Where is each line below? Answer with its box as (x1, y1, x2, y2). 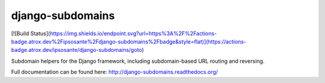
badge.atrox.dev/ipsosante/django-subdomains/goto (11, 47, 143, 54)
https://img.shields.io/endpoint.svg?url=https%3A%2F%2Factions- (49, 30, 217, 37)
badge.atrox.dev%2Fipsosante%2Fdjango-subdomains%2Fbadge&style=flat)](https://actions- (11, 38, 247, 45)
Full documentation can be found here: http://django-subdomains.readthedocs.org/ (11, 69, 218, 76)
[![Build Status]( (11, 30, 51, 37)
